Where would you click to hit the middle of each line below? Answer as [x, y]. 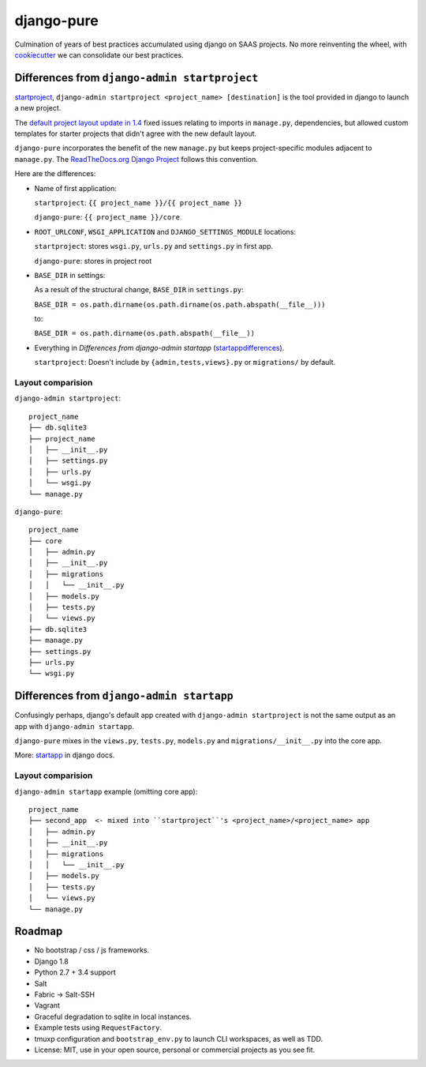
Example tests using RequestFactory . [98, 1028]
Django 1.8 [51, 961]
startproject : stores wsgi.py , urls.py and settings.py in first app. [154, 246]
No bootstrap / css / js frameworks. [92, 950]
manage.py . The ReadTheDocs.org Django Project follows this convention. [136, 159]
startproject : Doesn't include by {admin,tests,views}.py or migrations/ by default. [185, 363]
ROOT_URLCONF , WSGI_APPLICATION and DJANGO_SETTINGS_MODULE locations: [165, 231]
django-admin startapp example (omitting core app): [106, 791]
